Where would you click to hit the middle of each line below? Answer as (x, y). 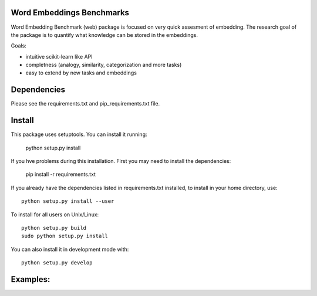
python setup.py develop (57, 263)
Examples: (31, 279)
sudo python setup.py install (65, 236)
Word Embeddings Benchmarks (70, 13)
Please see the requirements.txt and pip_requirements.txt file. (85, 104)
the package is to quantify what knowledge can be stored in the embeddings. (104, 35)
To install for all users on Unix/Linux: (55, 215)
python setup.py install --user (68, 201)
